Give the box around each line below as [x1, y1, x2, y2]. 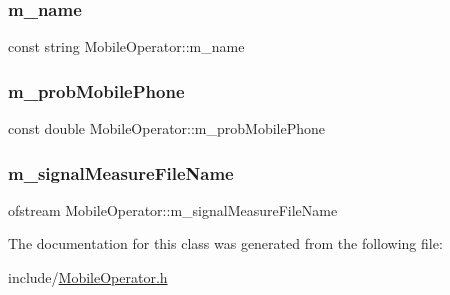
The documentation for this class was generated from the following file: [8, 233, 443, 254]
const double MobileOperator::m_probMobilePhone [8, 118, 326, 139]
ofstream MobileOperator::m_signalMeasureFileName [8, 199, 338, 220]
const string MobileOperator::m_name [8, 36, 245, 57]
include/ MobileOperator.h [8, 267, 168, 288]
